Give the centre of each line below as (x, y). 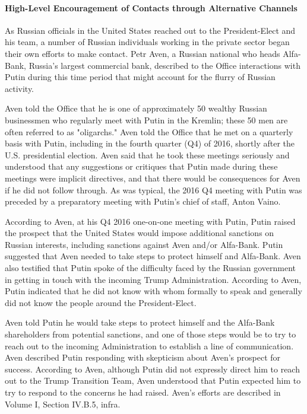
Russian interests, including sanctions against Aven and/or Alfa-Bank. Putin (144, 244)
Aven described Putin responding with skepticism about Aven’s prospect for (143, 357)
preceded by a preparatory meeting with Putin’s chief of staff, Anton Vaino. (143, 201)
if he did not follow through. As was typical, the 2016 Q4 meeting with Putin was (153, 190)
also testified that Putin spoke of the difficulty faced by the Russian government (151, 268)
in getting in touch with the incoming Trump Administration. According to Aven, (153, 279)
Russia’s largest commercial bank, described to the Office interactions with (164, 65)
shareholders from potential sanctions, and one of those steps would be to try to (151, 334)
